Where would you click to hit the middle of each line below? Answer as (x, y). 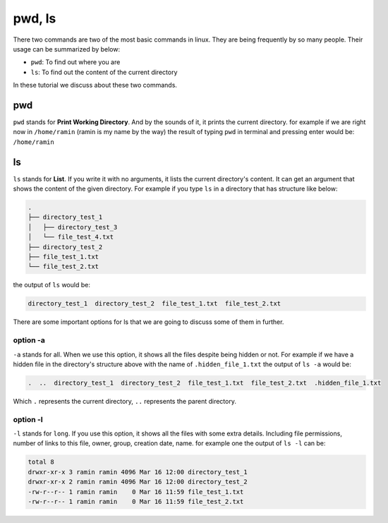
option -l (28, 419)
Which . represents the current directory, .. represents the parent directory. (125, 401)
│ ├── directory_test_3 (73, 227)
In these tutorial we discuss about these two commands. (95, 85)
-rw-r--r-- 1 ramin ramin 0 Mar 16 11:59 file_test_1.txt (136, 492)
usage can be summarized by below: (67, 49)
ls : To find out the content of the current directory (104, 72)
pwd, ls (35, 18)
